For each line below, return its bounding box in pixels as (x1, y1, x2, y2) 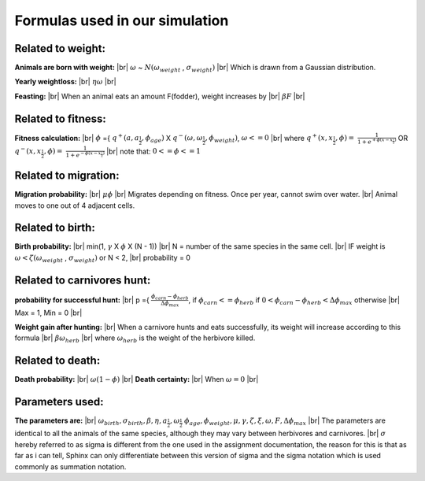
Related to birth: (14, 221, 96, 235)
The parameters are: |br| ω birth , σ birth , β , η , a (14, 416, 168, 427)
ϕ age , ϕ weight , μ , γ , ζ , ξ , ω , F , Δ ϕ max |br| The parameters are (183, 416, 386, 427)
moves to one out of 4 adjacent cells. (14, 201, 135, 210)
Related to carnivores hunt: (14, 273, 151, 287)
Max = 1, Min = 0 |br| (14, 308, 83, 317)
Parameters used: (14, 395, 104, 409)
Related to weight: (14, 42, 106, 55)
